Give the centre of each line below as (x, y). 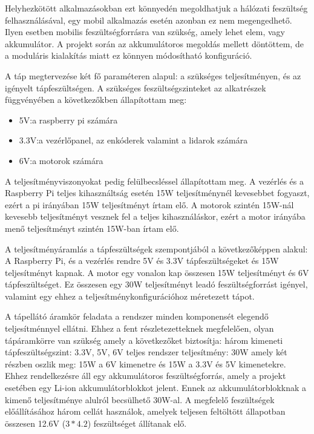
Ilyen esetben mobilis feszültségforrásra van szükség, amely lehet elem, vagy (145, 32)
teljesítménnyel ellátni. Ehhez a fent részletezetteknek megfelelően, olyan (139, 328)
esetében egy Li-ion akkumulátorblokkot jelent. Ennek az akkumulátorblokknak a (155, 388)
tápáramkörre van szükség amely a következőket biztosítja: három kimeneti (144, 340)
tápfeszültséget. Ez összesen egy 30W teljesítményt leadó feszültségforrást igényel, (156, 284)
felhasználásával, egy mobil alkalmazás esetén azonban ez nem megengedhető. (149, 20)
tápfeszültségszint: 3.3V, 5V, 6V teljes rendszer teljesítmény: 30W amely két (146, 352)
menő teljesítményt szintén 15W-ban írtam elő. (92, 228)
